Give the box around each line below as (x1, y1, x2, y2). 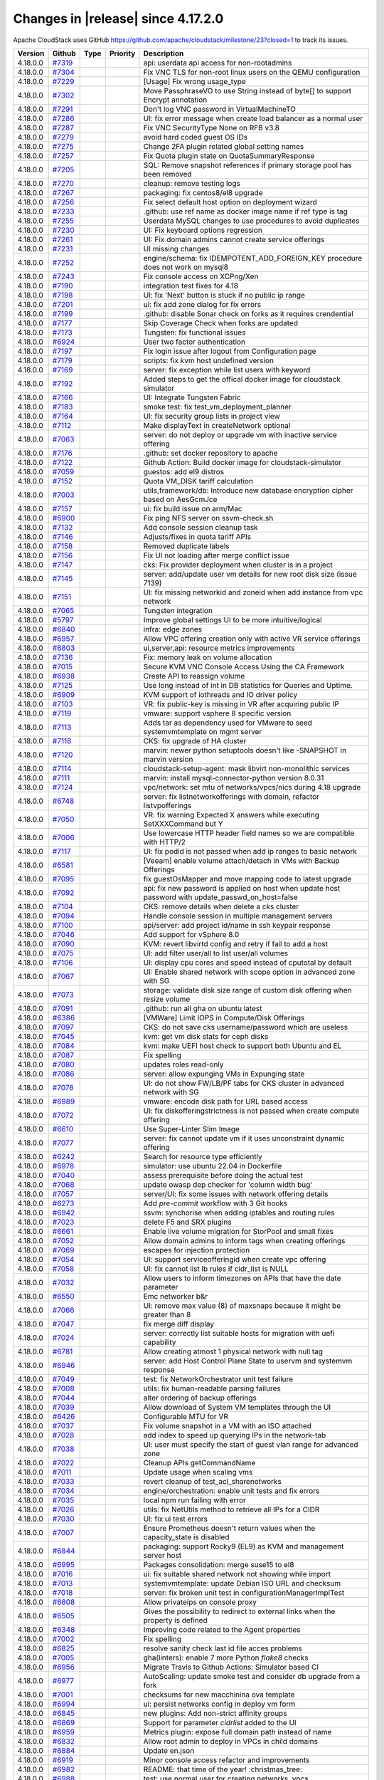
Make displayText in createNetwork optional (143, 420, 291, 430)
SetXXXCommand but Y (143, 819, 223, 829)
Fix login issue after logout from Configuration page (143, 346, 316, 356)
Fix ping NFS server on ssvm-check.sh (143, 513, 274, 523)
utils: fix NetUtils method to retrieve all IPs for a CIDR (143, 1504, 320, 1514)
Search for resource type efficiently (143, 1151, 262, 1161)
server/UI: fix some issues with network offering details (143, 1189, 329, 1199)
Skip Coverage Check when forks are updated (143, 318, 299, 328)
